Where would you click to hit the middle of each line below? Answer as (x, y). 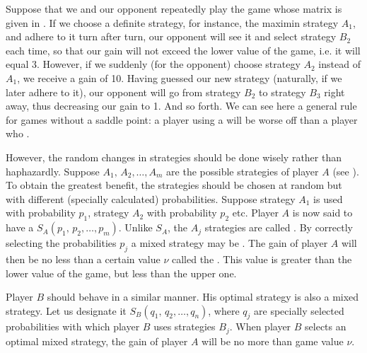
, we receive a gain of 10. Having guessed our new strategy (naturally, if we (180, 77)
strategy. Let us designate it (66, 310)
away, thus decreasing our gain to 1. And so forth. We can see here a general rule (181, 106)
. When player (260, 326)
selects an (326, 326)
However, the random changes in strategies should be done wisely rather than (174, 157)
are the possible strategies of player (243, 171)
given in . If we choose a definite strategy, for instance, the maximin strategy (172, 22)
